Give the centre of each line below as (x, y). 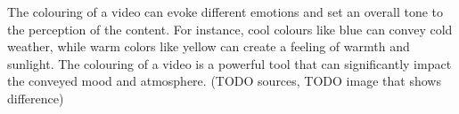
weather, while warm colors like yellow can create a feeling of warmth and (209, 46)
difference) (36, 98)
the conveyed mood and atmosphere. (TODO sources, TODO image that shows (224, 81)
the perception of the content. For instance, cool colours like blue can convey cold (230, 29)
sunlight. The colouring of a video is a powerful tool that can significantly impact (229, 63)
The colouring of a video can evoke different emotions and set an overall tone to (225, 11)
